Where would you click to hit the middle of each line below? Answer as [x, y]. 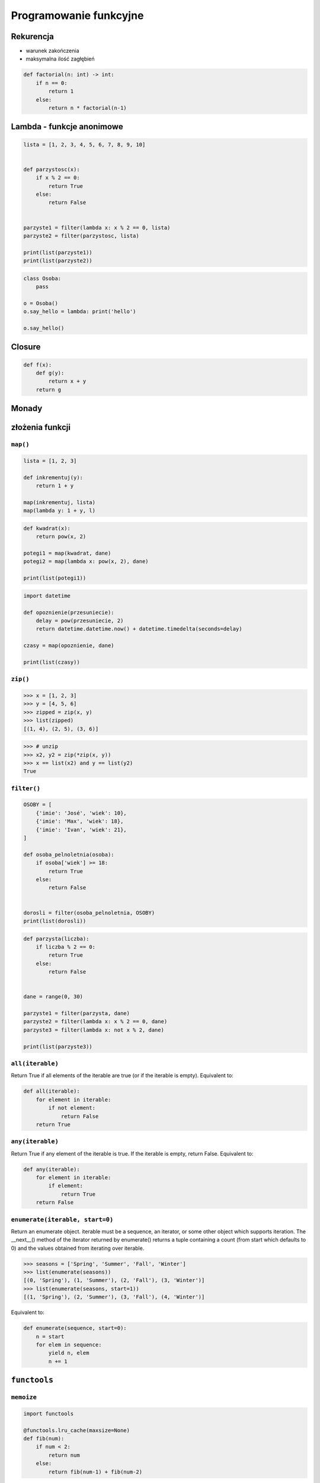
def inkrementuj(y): [53, 477]
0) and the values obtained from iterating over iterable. [78, 1248]
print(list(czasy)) [52, 662]
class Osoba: [42, 278]
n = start [50, 1336]
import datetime [47, 596]
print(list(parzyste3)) [58, 1046]
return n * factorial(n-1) [87, 108]
